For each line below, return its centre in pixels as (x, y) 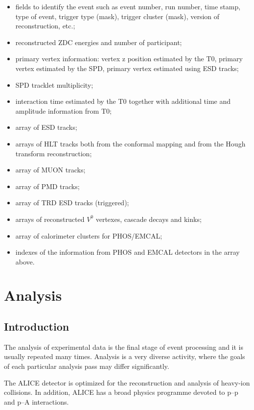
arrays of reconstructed (50, 219)
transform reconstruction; (54, 153)
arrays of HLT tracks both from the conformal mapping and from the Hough (130, 143)
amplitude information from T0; (63, 110)
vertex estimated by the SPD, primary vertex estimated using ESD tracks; (127, 68)
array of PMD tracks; (47, 186)
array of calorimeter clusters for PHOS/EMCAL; (89, 235)
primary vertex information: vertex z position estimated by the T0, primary (129, 59)
